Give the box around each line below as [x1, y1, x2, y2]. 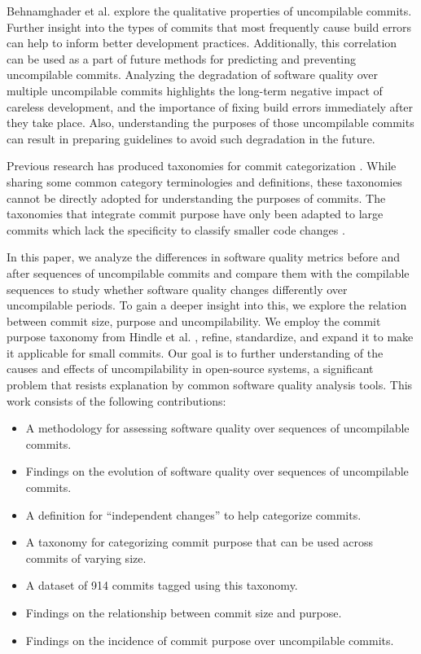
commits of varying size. [25, 549, 147, 566]
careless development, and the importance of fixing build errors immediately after [7, 98, 414, 115]
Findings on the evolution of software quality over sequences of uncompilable [25, 463, 409, 480]
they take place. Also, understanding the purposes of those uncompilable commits [7, 114, 414, 131]
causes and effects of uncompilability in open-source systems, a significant [7, 360, 374, 377]
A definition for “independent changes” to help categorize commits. [25, 506, 362, 523]
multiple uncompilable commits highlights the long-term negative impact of [7, 81, 383, 99]
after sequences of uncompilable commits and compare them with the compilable [7, 264, 410, 281]
